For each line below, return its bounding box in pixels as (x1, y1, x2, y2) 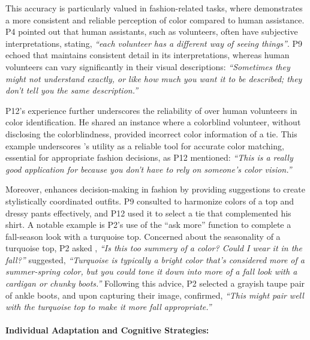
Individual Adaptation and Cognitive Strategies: (5, 324, 209, 336)
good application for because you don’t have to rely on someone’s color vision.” (5, 163, 292, 175)
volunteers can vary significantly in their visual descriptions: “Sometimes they (5, 60, 290, 73)
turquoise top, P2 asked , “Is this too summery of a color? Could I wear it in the (5, 242, 302, 254)
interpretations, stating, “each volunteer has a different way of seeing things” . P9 (5, 37, 303, 49)
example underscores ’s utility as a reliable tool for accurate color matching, (5, 139, 284, 152)
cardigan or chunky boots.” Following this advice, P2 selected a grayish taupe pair (5, 277, 305, 290)
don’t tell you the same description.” (5, 84, 139, 97)
